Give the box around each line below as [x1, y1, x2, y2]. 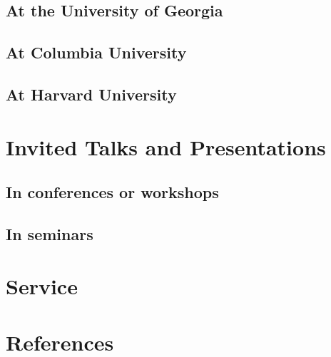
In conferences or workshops [6, 181, 219, 203]
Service [6, 271, 78, 301]
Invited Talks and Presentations [6, 132, 326, 161]
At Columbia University [6, 41, 187, 63]
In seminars [6, 222, 93, 244]
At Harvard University [6, 83, 177, 105]
